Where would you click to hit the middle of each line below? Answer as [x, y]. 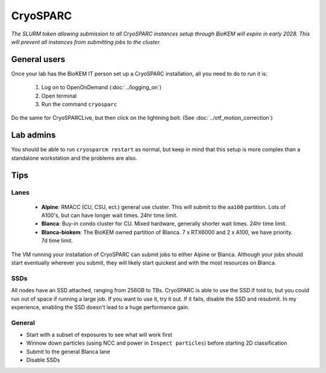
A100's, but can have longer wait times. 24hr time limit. [110, 215]
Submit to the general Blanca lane [68, 351]
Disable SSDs [43, 360]
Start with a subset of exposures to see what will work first [99, 335]
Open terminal [59, 96]
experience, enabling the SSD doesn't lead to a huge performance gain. [100, 307]
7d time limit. [57, 240]
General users [38, 59]
